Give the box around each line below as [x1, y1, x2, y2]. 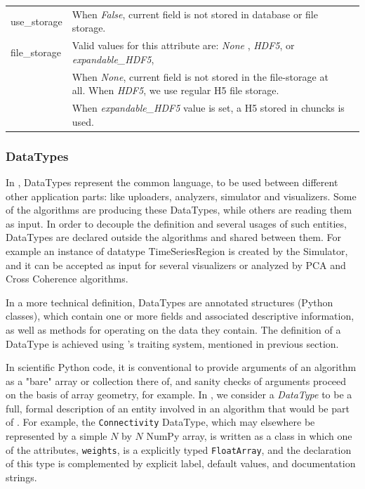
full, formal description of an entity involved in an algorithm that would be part [6, 400, 350, 415]
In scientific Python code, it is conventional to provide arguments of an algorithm [6, 360, 357, 374]
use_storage [11, 13, 62, 28]
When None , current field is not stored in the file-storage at [72, 69, 328, 84]
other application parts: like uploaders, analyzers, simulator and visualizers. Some [6, 188, 357, 203]
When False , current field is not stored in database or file [72, 6, 318, 21]
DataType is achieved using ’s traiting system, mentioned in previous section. [6, 336, 339, 351]
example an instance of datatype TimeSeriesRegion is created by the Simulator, [6, 243, 348, 258]
